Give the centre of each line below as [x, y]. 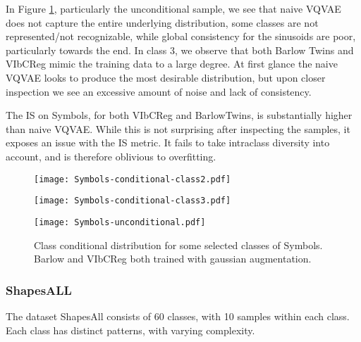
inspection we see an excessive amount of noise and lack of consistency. [159, 91]
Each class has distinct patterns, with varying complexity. [130, 330]
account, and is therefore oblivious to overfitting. [111, 156]
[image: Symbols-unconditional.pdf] [120, 222]
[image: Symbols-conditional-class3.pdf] [133, 201]
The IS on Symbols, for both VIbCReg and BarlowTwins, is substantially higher [179, 115]
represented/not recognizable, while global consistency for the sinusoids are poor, [181, 36]
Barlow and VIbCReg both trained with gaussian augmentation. [173, 259]
